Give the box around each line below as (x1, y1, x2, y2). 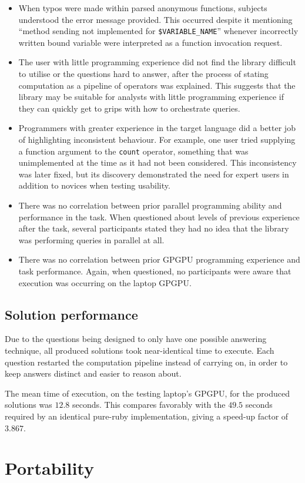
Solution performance (5, 305, 138, 323)
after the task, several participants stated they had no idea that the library (18, 222, 289, 234)
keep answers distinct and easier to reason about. (5, 367, 182, 380)
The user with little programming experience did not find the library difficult (18, 56, 296, 68)
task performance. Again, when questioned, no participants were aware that (18, 265, 291, 277)
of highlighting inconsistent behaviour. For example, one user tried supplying (18, 133, 296, 145)
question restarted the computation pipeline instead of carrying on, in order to (5, 355, 288, 368)
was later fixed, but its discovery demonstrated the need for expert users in (18, 167, 289, 180)
